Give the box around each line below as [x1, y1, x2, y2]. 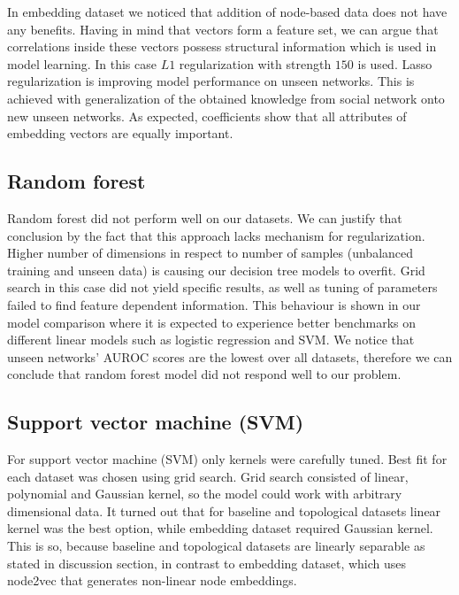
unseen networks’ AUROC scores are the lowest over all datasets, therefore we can [7, 347, 453, 366]
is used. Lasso [357, 54, 432, 73]
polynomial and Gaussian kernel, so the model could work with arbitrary [7, 484, 402, 503]
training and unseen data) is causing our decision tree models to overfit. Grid [7, 260, 425, 279]
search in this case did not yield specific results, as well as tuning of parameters [7, 278, 438, 297]
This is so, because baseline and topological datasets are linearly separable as [7, 537, 425, 555]
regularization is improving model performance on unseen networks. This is [7, 72, 415, 90]
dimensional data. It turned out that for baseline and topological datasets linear [7, 501, 441, 520]
